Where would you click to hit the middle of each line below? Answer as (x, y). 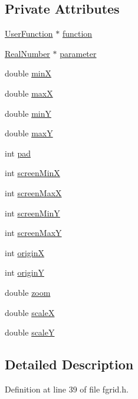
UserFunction (29, 33)
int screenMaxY (33, 233)
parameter (78, 53)
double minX (28, 73)
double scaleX (30, 312)
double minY (28, 113)
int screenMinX (32, 173)
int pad (18, 153)
